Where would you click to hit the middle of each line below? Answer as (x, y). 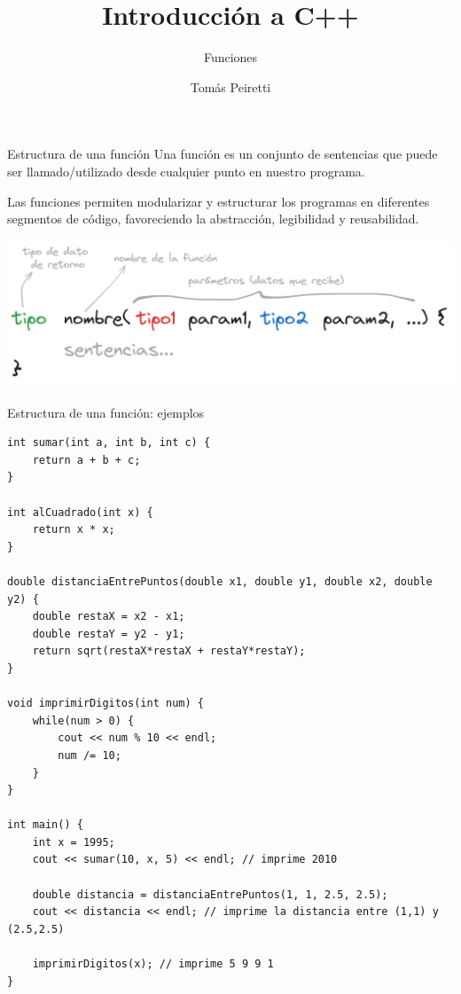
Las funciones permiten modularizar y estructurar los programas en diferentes (219, 201)
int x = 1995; (74, 842)
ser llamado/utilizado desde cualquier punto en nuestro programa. (186, 171)
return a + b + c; (86, 460)
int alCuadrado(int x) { (80, 512)
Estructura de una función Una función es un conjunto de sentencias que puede (223, 154)
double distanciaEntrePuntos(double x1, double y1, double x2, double (220, 581)
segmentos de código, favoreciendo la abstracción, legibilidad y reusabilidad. (213, 219)
